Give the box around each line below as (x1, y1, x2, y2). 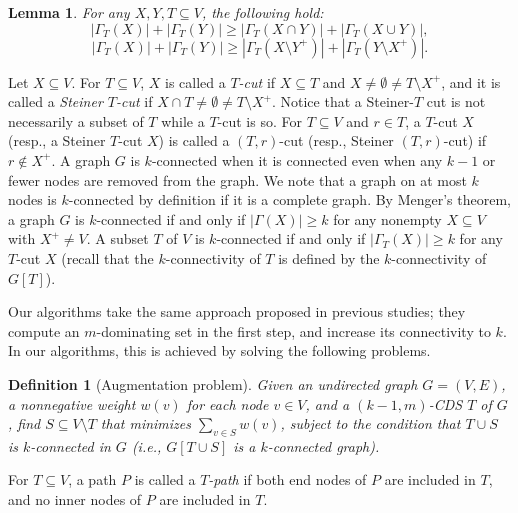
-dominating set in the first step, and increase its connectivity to (96, 320, 491, 341)
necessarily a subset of (8, 110, 144, 131)
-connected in (30, 435, 111, 456)
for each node (186, 393, 269, 414)
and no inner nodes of (8, 489, 142, 510)
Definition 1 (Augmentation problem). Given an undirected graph (8, 373, 418, 394)
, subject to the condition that (280, 413, 461, 434)
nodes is (8, 189, 57, 210)
